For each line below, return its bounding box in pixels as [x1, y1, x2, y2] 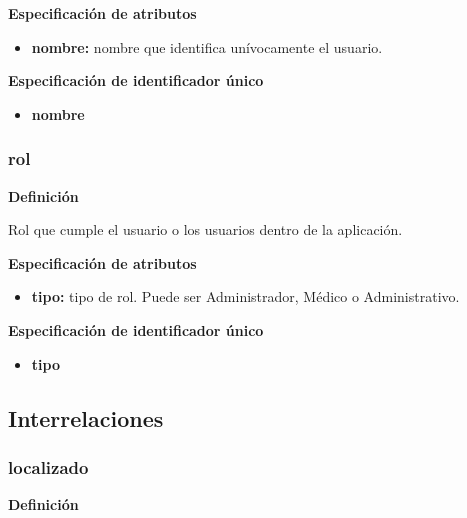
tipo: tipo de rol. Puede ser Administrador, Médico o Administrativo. [31, 286, 460, 307]
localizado [8, 454, 89, 479]
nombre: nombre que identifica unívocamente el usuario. [31, 36, 383, 57]
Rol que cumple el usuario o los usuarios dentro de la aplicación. [8, 219, 403, 240]
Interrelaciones [8, 402, 164, 433]
